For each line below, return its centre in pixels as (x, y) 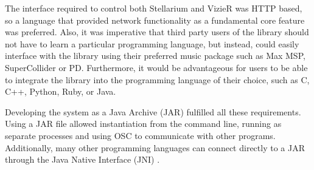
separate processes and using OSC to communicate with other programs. (140, 135)
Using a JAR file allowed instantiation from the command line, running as (143, 124)
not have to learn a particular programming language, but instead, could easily (152, 43)
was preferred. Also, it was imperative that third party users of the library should (157, 32)
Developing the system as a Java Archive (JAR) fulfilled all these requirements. (153, 111)
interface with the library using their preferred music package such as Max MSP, (155, 56)
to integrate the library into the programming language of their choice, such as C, (157, 79)
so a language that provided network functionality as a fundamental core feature (155, 20)
